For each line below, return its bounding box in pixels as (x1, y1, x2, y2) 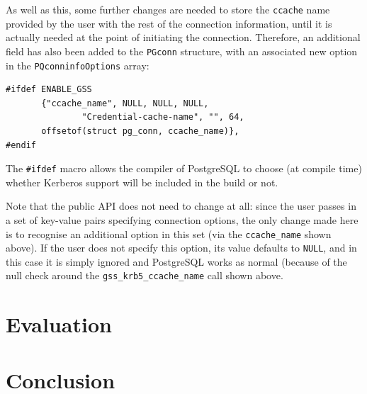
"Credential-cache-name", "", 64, (81, 112, 244, 123)
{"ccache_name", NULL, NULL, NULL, (41, 98, 209, 108)
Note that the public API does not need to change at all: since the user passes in (6, 198, 356, 213)
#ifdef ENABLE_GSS (6, 84, 92, 95)
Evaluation (6, 310, 112, 339)
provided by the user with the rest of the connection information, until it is (6, 16, 332, 30)
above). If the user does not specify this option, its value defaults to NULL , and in (6, 240, 357, 255)
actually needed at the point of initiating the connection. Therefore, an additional (6, 30, 361, 45)
